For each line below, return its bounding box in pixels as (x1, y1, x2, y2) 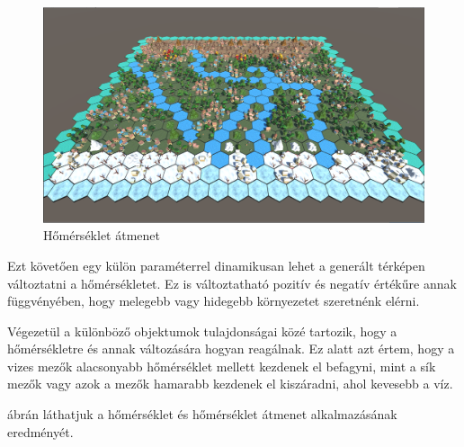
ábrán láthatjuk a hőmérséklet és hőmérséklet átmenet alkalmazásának (7, 405, 397, 424)
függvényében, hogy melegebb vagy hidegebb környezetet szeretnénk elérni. (7, 291, 420, 310)
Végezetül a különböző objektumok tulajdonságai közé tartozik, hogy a (7, 321, 397, 340)
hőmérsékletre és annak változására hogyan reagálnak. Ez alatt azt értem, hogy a (7, 339, 455, 358)
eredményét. (7, 422, 74, 441)
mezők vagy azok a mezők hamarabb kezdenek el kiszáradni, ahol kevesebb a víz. (7, 374, 453, 393)
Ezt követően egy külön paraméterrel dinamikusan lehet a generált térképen (7, 255, 425, 274)
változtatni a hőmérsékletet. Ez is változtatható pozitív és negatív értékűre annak (7, 273, 457, 292)
